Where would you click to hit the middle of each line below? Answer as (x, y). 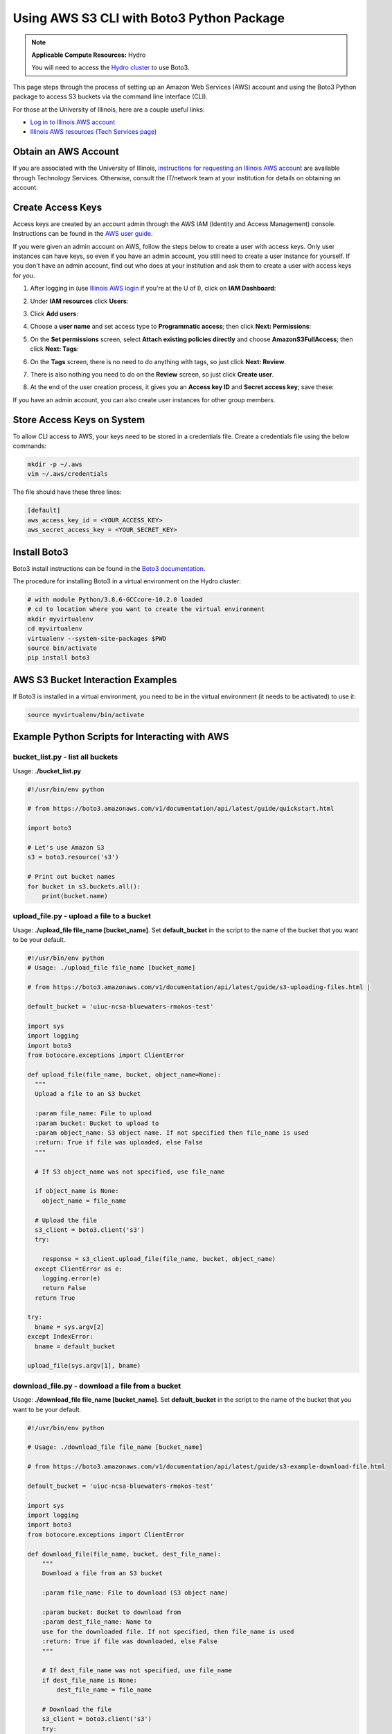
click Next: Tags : (54, 349)
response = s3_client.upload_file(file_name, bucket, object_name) (159, 1259)
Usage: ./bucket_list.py (47, 771)
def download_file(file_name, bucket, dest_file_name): (124, 1554)
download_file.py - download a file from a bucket (97, 1386)
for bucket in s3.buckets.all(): (84, 886)
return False (64, 1288)
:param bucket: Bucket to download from (112, 1612)
